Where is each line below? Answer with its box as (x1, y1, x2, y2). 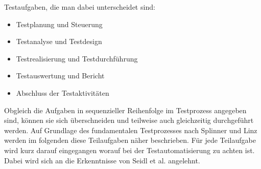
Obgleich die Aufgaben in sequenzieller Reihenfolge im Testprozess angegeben (4, 104, 247, 115)
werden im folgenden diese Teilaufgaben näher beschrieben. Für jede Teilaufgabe (4, 135, 256, 145)
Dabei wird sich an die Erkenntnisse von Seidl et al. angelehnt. (4, 155, 200, 165)
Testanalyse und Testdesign (16, 36, 102, 47)
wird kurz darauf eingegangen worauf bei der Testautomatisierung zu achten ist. (4, 144, 255, 155)
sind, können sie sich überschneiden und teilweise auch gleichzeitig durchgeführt (4, 115, 254, 125)
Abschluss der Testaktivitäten (16, 87, 109, 98)
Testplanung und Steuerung (16, 18, 103, 29)
